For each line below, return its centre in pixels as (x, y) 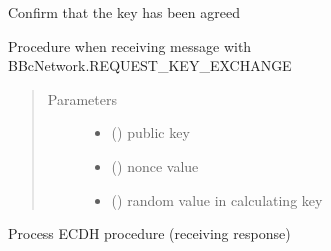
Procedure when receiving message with (130, 45)
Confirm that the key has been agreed (124, 12)
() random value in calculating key (217, 199)
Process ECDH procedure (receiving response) (149, 233)
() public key (150, 132)
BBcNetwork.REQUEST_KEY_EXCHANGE (150, 65)
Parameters (82, 98)
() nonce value (155, 165)
